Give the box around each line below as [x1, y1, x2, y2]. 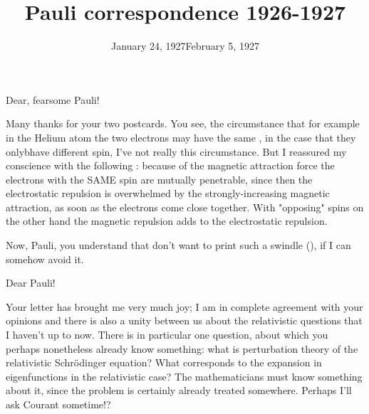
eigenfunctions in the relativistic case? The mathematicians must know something [6, 368, 363, 383]
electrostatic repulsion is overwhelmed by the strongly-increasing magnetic [6, 186, 330, 201]
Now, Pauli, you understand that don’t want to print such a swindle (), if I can [6, 238, 351, 253]
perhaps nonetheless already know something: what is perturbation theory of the [6, 341, 358, 356]
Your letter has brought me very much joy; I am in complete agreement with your [6, 299, 363, 314]
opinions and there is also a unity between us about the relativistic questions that [6, 313, 363, 328]
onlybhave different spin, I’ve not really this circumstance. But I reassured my [6, 144, 347, 159]
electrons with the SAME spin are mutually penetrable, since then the [6, 171, 313, 186]
